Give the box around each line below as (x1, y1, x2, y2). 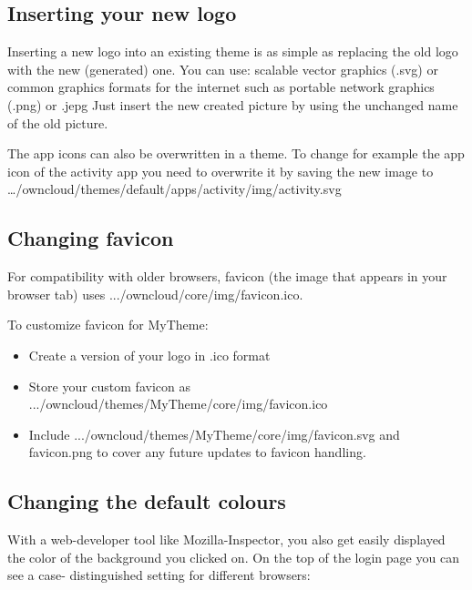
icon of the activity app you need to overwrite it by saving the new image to (7, 161, 434, 180)
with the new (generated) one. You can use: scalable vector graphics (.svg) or (7, 59, 438, 78)
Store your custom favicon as (28, 376, 190, 395)
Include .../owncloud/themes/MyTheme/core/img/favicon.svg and (28, 424, 400, 443)
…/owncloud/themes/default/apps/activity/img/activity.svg (7, 179, 342, 198)
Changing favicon (7, 224, 174, 252)
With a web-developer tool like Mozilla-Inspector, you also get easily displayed (7, 530, 446, 549)
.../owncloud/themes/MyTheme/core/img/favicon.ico (28, 394, 328, 413)
